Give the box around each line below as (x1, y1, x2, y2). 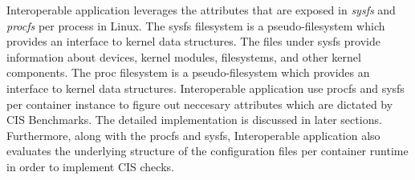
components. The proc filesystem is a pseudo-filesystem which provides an (6, 64, 370, 81)
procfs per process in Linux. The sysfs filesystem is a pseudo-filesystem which (6, 17, 385, 34)
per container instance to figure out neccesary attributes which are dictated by (6, 95, 393, 112)
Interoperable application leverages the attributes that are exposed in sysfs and (6, 2, 396, 18)
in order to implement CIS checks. (6, 158, 174, 174)
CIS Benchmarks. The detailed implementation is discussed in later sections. (6, 111, 382, 128)
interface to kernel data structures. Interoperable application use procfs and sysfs (6, 79, 405, 96)
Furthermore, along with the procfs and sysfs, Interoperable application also (6, 126, 380, 143)
